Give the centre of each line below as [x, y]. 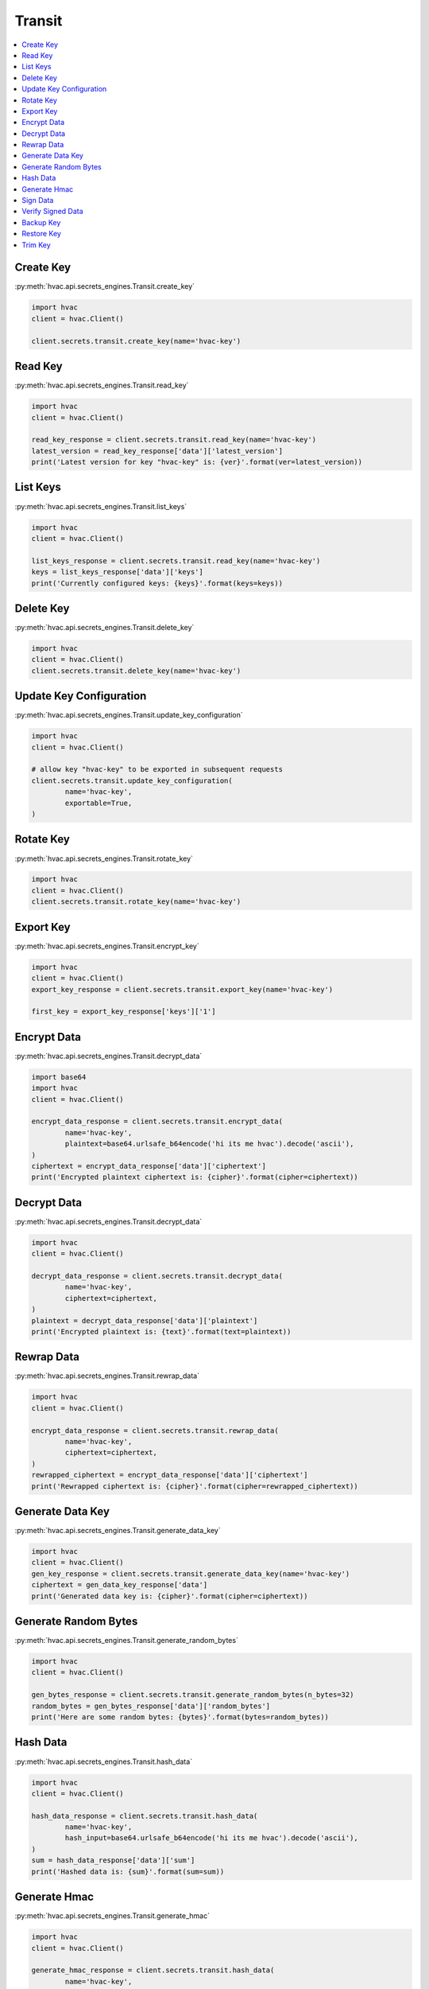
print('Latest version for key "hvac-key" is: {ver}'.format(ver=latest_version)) [197, 462]
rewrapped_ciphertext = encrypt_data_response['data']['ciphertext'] [170, 1475]
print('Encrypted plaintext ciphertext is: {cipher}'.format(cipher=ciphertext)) [195, 1177]
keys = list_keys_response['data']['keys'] [118, 572]
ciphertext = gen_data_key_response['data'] [120, 1585]
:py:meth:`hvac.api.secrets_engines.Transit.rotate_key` [104, 858]
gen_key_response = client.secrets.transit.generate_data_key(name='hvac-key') [191, 1574]
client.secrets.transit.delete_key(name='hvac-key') [136, 671]
